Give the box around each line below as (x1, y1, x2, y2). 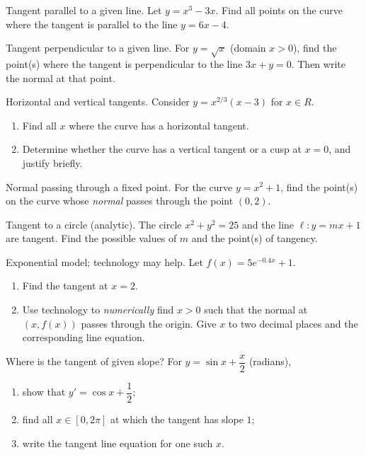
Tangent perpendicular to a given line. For (6, 40, 190, 55)
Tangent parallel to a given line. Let (6, 3, 162, 17)
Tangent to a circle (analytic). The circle (6, 217, 182, 231)
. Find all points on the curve (215, 3, 343, 17)
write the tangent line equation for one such (22, 435, 213, 450)
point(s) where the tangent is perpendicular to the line (6, 56, 243, 71)
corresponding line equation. (22, 330, 145, 345)
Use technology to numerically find (22, 302, 174, 317)
